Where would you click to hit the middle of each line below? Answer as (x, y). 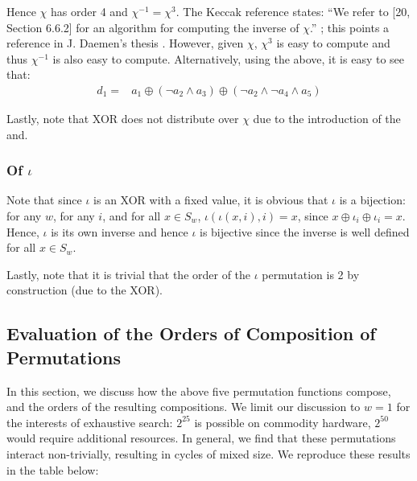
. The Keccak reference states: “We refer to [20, (293, 11)
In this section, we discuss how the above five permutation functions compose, (199, 391)
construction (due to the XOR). (85, 290)
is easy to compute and (333, 43)
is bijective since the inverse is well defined (305, 231)
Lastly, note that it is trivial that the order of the (129, 274)
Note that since (44, 200)
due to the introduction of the (327, 118)
